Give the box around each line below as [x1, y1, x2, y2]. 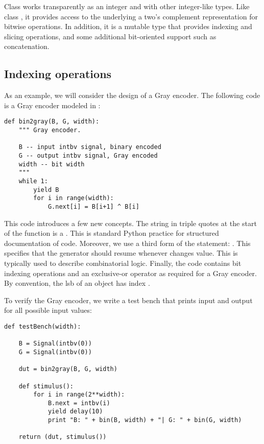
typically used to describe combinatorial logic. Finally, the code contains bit [4, 257, 242, 268]
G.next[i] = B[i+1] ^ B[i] [47, 203, 139, 210]
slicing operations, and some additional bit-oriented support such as [4, 31, 217, 41]
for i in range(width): [33, 194, 114, 202]
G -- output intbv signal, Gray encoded [18, 152, 158, 159]
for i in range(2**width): [33, 391, 125, 399]
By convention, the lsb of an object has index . [4, 278, 150, 288]
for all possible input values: [4, 305, 92, 315]
